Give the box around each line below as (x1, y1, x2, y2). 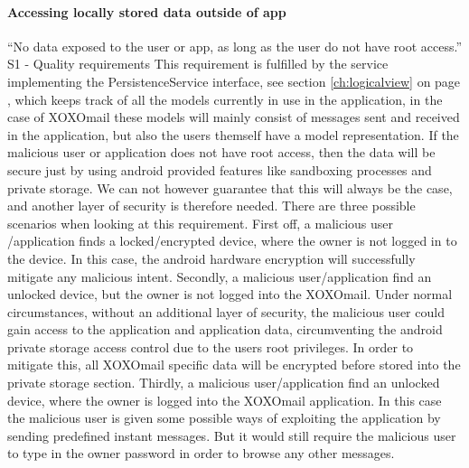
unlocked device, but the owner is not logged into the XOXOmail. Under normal (7, 285, 453, 304)
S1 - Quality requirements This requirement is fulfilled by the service (7, 54, 389, 73)
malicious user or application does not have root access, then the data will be (7, 143, 436, 162)
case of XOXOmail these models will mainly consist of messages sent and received (7, 108, 460, 126)
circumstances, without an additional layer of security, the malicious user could (7, 302, 445, 321)
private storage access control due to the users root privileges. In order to (7, 337, 414, 356)
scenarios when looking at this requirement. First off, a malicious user (7, 213, 394, 232)
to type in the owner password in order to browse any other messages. (7, 444, 395, 463)
